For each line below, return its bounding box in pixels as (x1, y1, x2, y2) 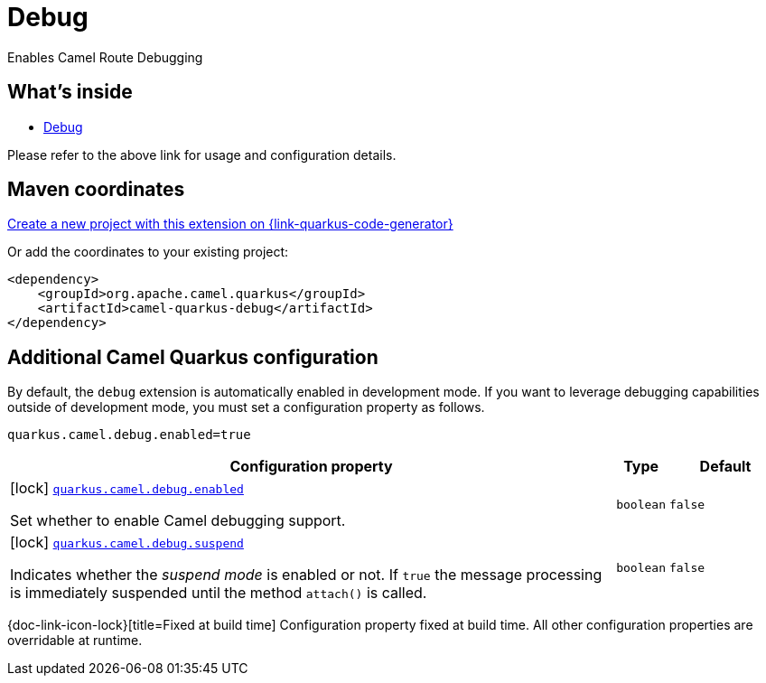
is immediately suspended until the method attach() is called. (10, 584, 427, 603)
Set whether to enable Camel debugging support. (10, 511, 346, 530)
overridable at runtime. (7, 632, 143, 649)
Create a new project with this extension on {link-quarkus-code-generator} (7, 216, 453, 232)
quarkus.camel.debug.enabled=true (7, 427, 251, 443)
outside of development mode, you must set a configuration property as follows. (7, 399, 485, 416)
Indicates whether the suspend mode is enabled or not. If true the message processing (10, 566, 603, 585)
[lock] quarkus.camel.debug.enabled (10, 479, 244, 498)
